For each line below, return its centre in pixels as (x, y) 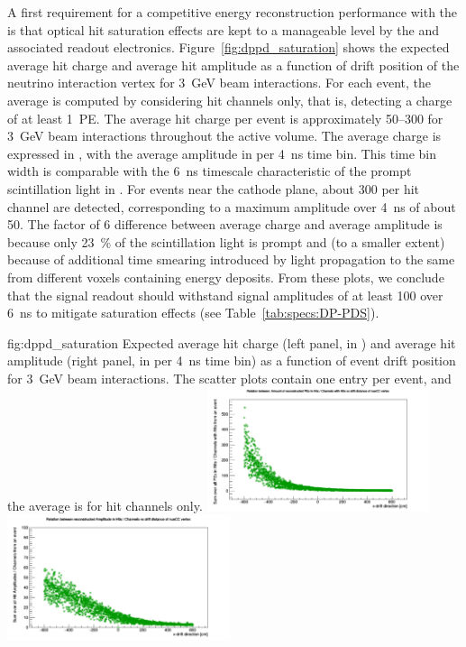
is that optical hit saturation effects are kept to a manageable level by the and (223, 29)
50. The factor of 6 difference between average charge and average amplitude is (225, 224)
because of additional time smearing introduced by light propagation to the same (231, 259)
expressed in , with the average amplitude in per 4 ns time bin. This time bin (222, 153)
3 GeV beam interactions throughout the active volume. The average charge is (224, 136)
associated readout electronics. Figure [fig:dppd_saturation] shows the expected (228, 47)
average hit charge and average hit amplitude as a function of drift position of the (233, 65)
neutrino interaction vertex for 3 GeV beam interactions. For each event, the (219, 83)
